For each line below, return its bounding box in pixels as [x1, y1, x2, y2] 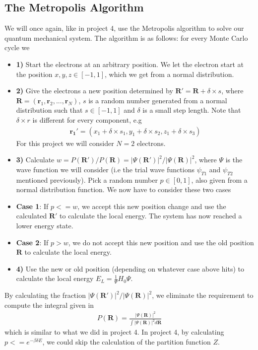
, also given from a [191, 174, 248, 185]
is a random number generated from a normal [88, 95, 227, 105]
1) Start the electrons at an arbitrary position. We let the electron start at [16, 59, 244, 69]
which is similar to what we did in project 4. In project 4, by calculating [4, 327, 224, 337]
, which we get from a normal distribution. [105, 69, 234, 79]
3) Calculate [16, 154, 55, 165]
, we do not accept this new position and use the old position [68, 237, 254, 247]
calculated [16, 210, 47, 221]
